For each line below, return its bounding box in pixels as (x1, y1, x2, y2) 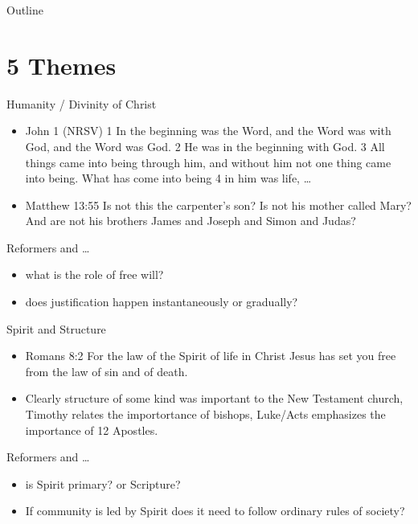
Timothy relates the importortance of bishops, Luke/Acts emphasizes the (25, 406, 386, 423)
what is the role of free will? (25, 266, 164, 283)
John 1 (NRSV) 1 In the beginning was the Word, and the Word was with (25, 122, 391, 139)
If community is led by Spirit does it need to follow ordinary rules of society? (25, 502, 405, 519)
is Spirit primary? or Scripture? (25, 475, 181, 492)
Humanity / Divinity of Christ (6, 95, 157, 112)
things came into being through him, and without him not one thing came (25, 154, 391, 170)
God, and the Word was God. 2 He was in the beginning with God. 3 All (25, 137, 385, 154)
